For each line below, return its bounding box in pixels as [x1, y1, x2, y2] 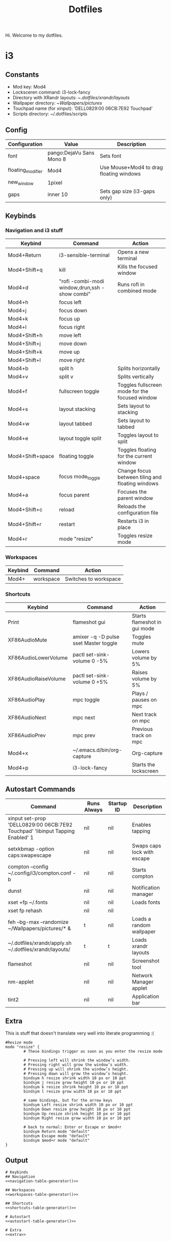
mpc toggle [72, 696, 100, 703]
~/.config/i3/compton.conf [8, 870, 72, 877]
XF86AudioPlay [8, 696, 45, 703]
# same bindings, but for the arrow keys [23, 1098, 113, 1103]
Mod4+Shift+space [8, 452, 54, 459]
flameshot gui [72, 619, 106, 626]
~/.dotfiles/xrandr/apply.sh [8, 940, 72, 947]
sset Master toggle [72, 640, 118, 647]
